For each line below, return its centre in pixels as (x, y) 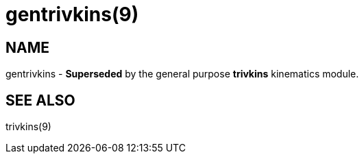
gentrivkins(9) (72, 14)
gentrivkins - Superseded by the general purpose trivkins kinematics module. (182, 74)
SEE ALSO (40, 100)
